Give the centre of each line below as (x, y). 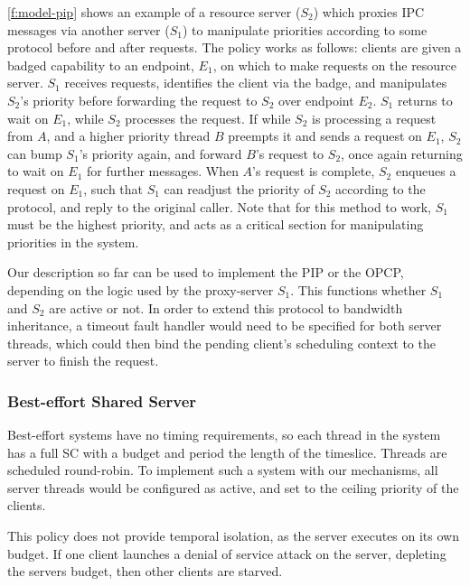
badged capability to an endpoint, (101, 65)
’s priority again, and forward (160, 153)
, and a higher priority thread (128, 136)
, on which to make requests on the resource (335, 65)
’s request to (290, 153)
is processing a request (374, 118)
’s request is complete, (314, 171)
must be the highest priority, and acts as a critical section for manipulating (216, 224)
